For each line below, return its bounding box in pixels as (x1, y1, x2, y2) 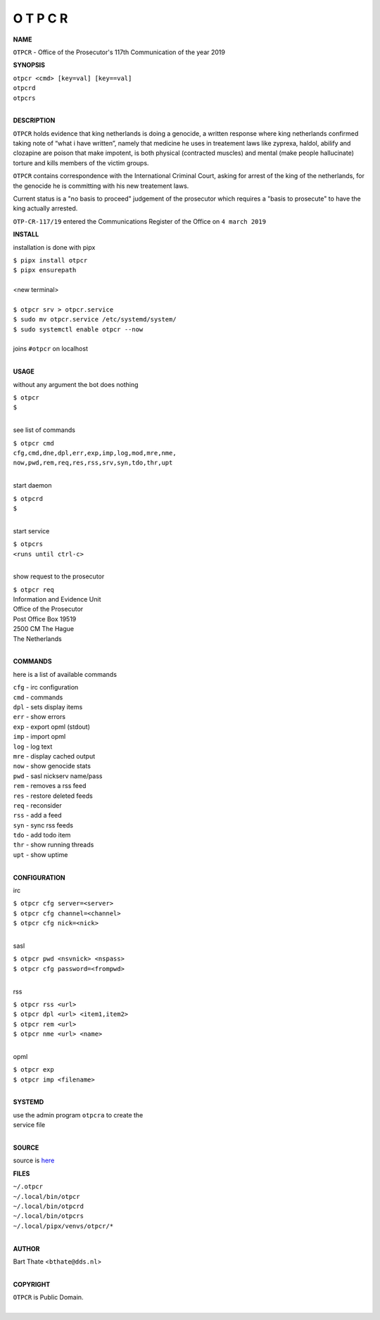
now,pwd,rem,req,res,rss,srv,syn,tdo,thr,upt (13, 459, 173, 467)
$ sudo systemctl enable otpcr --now (13, 325, 144, 334)
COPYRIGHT (13, 1280, 51, 1288)
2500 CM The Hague (13, 625, 74, 633)
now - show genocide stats (13, 762, 91, 770)
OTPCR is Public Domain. (13, 1293, 84, 1302)
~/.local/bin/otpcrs (13, 1212, 84, 1220)
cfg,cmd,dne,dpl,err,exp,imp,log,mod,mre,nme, (13, 449, 177, 457)
